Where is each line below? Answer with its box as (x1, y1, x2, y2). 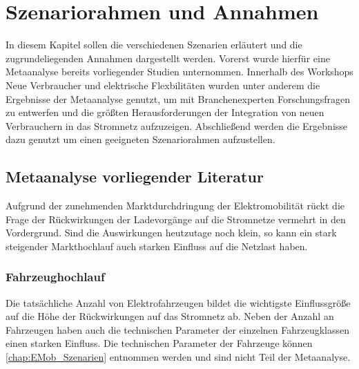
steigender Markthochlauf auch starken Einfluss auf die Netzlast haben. (6, 238, 308, 253)
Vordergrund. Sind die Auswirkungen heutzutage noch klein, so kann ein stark (6, 225, 337, 240)
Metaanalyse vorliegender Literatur (6, 166, 264, 187)
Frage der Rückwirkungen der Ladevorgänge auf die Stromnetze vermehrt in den (6, 211, 346, 226)
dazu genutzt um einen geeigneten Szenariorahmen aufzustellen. (6, 132, 275, 146)
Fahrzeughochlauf (6, 268, 105, 285)
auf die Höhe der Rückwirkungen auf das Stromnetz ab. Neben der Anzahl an (6, 309, 334, 323)
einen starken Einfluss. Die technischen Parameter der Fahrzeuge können (6, 336, 313, 350)
